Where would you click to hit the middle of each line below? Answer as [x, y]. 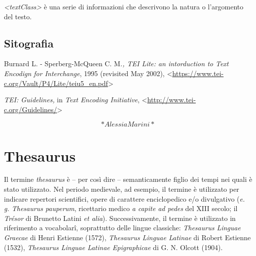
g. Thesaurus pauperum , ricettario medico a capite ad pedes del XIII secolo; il [121, 208]
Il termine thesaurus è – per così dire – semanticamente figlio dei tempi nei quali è [128, 179]
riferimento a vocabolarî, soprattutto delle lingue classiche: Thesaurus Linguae [122, 228]
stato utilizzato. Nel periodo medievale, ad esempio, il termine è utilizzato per [122, 189]
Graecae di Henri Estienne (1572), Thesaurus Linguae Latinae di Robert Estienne [128, 237]
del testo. [18, 16]
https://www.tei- [198, 73]
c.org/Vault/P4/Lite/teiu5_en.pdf [56, 83]
